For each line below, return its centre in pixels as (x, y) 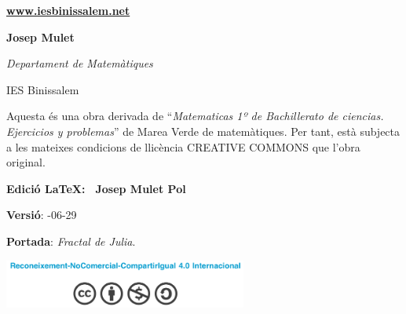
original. (26, 162)
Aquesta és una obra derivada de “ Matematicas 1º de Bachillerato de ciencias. (195, 116)
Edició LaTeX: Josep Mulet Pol (96, 188)
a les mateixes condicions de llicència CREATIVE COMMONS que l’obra (183, 146)
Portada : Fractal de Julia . (71, 241)
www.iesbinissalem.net (68, 10)
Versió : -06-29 (42, 215)
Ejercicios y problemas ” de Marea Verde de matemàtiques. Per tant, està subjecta (203, 131)
